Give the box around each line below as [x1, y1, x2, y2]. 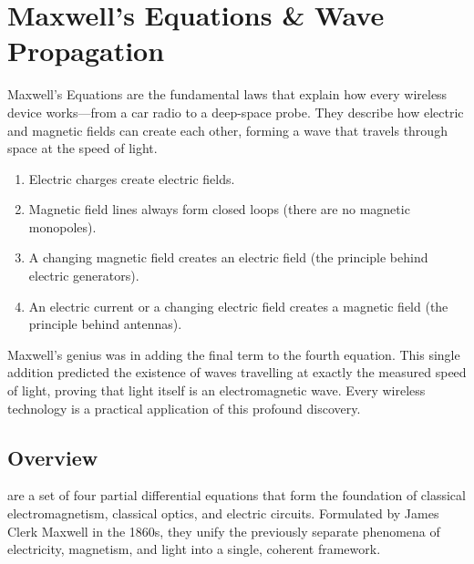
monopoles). [28, 217, 97, 236]
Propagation [7, 32, 165, 69]
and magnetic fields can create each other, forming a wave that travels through [7, 120, 448, 139]
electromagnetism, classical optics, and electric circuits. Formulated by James [7, 504, 439, 523]
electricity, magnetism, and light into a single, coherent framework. [7, 539, 381, 559]
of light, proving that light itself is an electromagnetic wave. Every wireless [7, 381, 426, 400]
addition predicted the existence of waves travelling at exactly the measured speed [7, 363, 467, 382]
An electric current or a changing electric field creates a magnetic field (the [28, 296, 448, 315]
